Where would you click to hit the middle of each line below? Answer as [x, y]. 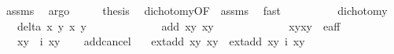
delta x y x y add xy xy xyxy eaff [179, 25]
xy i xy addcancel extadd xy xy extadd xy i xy [161, 41]
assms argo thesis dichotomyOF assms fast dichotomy [197, 10]
